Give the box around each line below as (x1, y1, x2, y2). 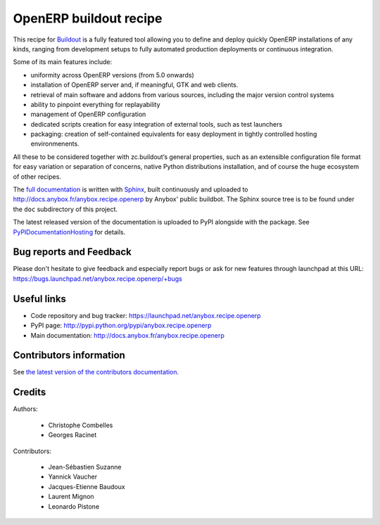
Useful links (13, 293, 67, 305)
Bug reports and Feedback (13, 246, 132, 258)
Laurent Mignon (48, 493, 94, 501)
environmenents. (30, 139, 80, 148)
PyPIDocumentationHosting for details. (13, 227, 126, 236)
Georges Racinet (48, 431, 97, 439)
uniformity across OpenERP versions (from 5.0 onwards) (30, 70, 195, 79)
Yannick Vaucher (48, 472, 98, 481)
